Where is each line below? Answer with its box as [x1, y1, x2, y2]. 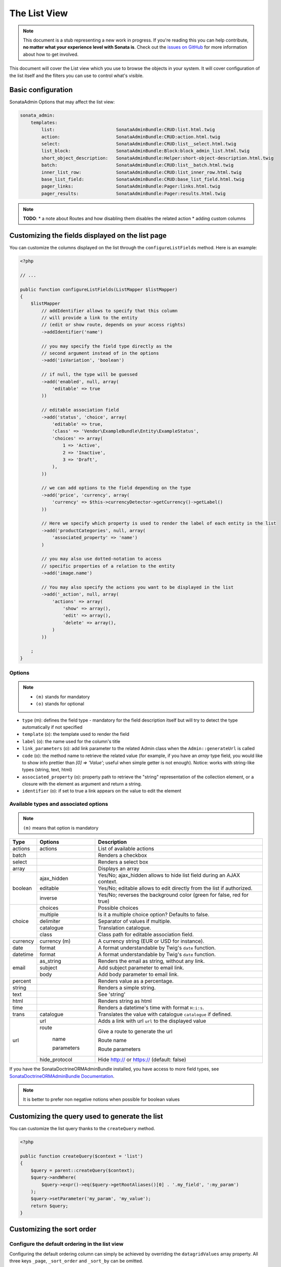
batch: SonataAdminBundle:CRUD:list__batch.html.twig [41, 162, 234, 168]
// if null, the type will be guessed [41, 371, 138, 378]
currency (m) [39, 938, 71, 945]
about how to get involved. [23, 51, 78, 57]
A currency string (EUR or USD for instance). [98, 938, 205, 945]
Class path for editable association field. [98, 931, 194, 938]
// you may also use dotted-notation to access [41, 556, 162, 562]
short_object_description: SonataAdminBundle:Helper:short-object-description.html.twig [41, 155, 274, 161]
